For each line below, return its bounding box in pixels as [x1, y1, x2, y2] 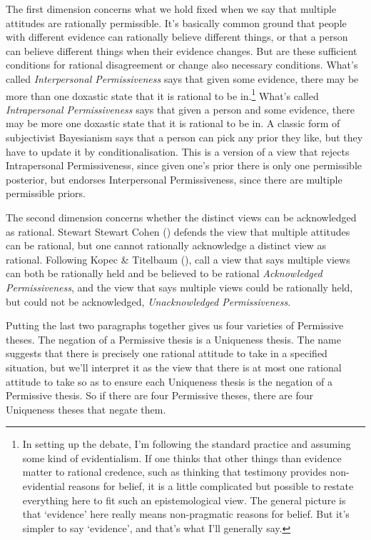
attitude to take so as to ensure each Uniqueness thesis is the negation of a [6, 374, 332, 389]
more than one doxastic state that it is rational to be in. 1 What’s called [6, 86, 319, 103]
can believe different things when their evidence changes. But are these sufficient [6, 43, 357, 58]
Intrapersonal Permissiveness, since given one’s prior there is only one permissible [6, 158, 362, 173]
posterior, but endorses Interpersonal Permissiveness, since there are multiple [6, 171, 342, 186]
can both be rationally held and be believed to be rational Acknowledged [6, 266, 322, 281]
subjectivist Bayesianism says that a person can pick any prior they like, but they [6, 130, 363, 144]
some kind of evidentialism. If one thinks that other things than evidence [22, 450, 342, 465]
